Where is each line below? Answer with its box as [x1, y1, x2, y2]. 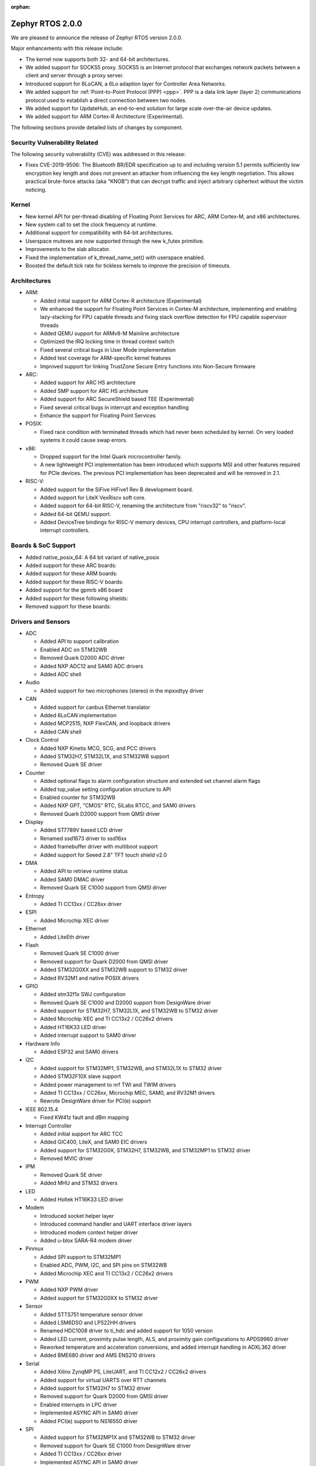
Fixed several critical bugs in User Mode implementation [40, 346, 176, 353]
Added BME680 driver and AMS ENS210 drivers [40, 1352, 156, 1359]
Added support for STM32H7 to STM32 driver [40, 1384, 152, 1392]
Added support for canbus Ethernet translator [40, 704, 150, 711]
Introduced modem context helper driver [40, 1229, 138, 1236]
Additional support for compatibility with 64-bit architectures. [25, 229, 174, 236]
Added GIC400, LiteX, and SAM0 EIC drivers [40, 1138, 147, 1146]
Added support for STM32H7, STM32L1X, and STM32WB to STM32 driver [40, 1007, 218, 1014]
